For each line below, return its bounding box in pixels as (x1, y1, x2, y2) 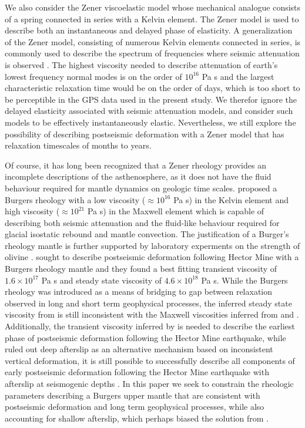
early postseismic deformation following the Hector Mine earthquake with (5, 366, 269, 378)
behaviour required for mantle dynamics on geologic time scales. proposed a (5, 181, 277, 194)
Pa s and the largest (202, 70, 274, 82)
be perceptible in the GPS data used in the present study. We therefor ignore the (5, 93, 297, 105)
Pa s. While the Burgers (201, 274, 288, 286)
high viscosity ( (5, 205, 60, 217)
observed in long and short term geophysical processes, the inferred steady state (5, 296, 292, 309)
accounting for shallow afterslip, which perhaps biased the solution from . (5, 412, 269, 424)
